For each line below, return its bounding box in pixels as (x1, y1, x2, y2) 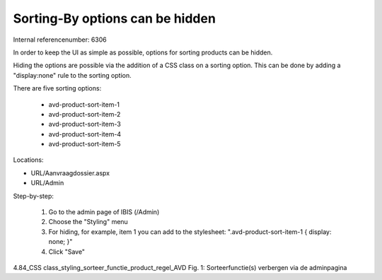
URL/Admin (30, 179, 64, 187)
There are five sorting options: (13, 84, 102, 93)
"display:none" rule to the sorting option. (13, 71, 132, 79)
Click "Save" (48, 247, 85, 256)
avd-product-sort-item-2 (48, 110, 121, 118)
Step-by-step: (13, 192, 54, 200)
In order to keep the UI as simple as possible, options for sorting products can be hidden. (13, 48, 273, 57)
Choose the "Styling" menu (48, 218, 129, 226)
